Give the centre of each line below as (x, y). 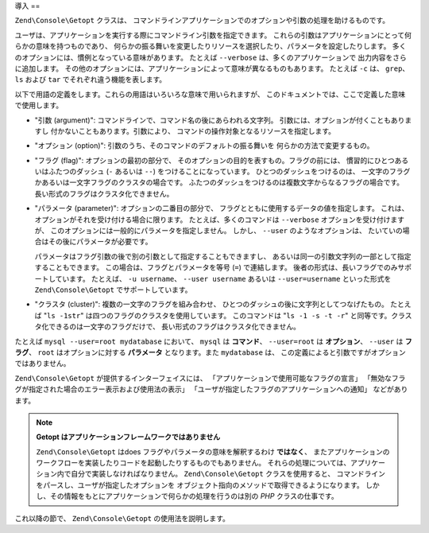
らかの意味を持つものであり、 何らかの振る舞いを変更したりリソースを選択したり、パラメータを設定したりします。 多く (211, 46)
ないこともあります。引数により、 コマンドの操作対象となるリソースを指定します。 (200, 130)
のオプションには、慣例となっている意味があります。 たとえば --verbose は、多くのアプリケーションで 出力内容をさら (211, 57)
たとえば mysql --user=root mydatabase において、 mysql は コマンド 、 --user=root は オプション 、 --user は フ (213, 341)
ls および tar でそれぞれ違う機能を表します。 (91, 80)
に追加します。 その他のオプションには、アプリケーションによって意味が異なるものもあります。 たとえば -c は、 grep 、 (212, 68)
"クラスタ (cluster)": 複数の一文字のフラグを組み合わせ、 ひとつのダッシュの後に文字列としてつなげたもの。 (212, 304)
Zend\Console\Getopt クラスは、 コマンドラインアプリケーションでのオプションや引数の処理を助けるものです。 (202, 21)
